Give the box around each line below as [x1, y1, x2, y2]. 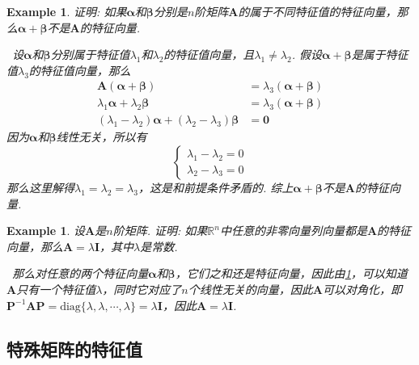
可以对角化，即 [322, 281, 402, 298]
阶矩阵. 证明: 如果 [112, 222, 208, 239]
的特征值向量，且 [163, 46, 255, 63]
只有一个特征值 [16, 281, 96, 298]
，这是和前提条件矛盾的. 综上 [138, 179, 294, 196]
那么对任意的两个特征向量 [12, 265, 149, 282]
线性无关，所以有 [56, 128, 147, 145]
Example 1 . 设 [6, 222, 86, 239]
